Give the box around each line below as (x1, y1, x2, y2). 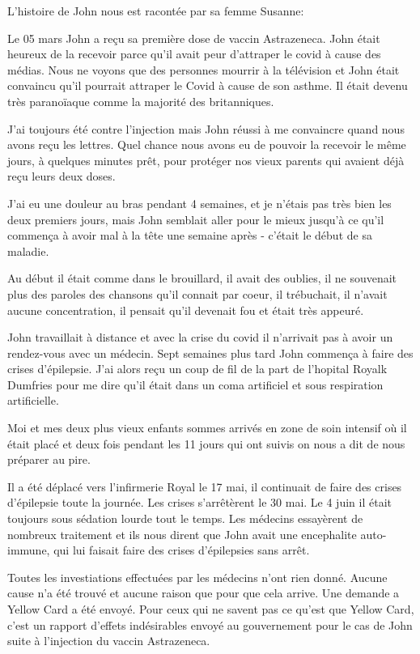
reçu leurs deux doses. (7, 168, 116, 185)
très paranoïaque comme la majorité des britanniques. (7, 92, 274, 109)
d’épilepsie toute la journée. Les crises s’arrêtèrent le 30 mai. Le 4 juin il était (7, 494, 392, 511)
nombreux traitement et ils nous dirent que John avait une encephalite (7, 525, 357, 542)
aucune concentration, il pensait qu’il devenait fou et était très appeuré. (7, 301, 364, 318)
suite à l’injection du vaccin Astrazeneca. (7, 632, 210, 649)
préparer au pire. (7, 451, 91, 468)
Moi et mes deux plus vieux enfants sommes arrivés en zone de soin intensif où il (7, 419, 407, 436)
